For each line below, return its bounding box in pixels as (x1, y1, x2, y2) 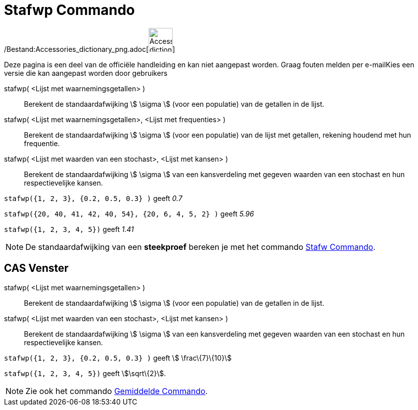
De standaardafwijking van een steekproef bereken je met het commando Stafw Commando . (25, 241, 376, 252)
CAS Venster (4, 262, 69, 275)
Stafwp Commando (4, 1, 135, 18)
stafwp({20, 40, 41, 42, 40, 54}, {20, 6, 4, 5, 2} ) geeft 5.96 (4, 209, 254, 218)
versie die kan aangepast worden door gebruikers (4, 68, 168, 77)
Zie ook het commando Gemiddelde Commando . (25, 386, 208, 396)
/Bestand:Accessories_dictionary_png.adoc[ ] (4, 44, 175, 53)
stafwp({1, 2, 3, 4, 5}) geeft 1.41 (4, 224, 134, 233)
